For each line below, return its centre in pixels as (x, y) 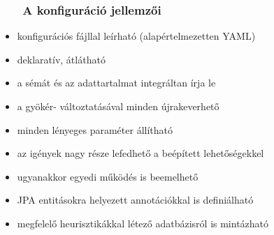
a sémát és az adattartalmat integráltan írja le (116, 83)
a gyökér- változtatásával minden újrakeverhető (118, 106)
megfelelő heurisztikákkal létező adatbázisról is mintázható (143, 223)
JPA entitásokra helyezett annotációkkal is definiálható (135, 200)
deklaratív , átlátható (61, 59)
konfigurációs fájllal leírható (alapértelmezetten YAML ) (136, 36)
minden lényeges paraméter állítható (95, 129)
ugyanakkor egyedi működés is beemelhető (108, 176)
